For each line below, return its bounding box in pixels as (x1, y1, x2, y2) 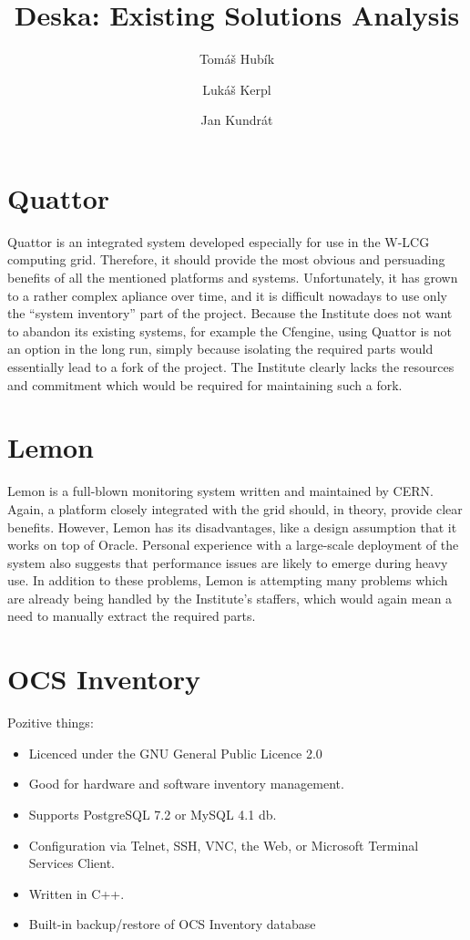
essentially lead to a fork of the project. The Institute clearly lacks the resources (7, 357, 455, 376)
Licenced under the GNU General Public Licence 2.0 (28, 743, 322, 762)
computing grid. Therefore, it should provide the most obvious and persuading (7, 250, 445, 269)
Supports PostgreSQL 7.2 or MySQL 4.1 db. (28, 804, 277, 823)
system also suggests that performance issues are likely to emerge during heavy (7, 553, 448, 572)
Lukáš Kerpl (202, 79, 271, 98)
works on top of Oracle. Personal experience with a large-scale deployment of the (7, 535, 459, 554)
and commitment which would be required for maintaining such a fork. (7, 375, 403, 394)
